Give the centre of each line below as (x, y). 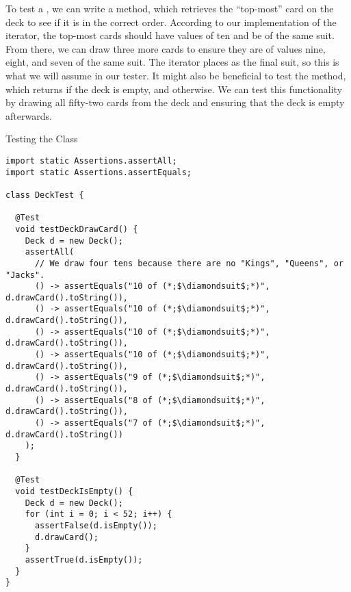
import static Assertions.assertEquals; (99, 172)
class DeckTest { (45, 195)
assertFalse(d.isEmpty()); (96, 525)
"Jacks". (25, 275)
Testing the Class (42, 139)
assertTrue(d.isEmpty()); (84, 559)
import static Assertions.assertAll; (91, 160)
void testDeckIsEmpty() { (74, 491)
